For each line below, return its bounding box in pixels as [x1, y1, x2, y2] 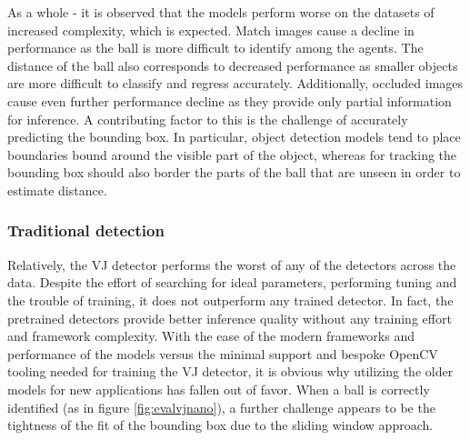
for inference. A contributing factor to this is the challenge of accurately [7, 109, 408, 128]
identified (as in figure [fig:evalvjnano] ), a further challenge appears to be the [7, 397, 435, 416]
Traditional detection [7, 219, 165, 242]
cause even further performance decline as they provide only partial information [7, 91, 452, 110]
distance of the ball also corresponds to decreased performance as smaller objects [7, 55, 458, 75]
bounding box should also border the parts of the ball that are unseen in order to [7, 163, 461, 182]
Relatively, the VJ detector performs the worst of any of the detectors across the [7, 255, 456, 274]
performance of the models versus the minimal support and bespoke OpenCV [7, 344, 438, 363]
